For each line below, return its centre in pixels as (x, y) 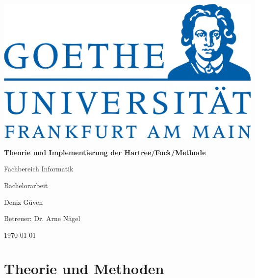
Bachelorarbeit (26, 185)
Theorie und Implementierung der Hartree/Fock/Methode (105, 152)
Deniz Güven (24, 202)
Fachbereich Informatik (39, 169)
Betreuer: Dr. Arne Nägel (42, 218)
